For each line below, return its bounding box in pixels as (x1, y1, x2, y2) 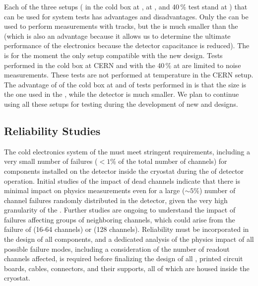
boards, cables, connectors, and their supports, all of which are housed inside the (4, 263, 250, 273)
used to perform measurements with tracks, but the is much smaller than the (4, 21, 238, 31)
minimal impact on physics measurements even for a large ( (4, 185, 185, 196)
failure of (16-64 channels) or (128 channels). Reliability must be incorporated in (4, 224, 249, 234)
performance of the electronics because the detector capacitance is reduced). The (4, 40, 250, 51)
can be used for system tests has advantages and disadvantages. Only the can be (4, 11, 249, 21)
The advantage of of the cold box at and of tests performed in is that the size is (4, 79, 247, 89)
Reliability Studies (4, 123, 101, 138)
